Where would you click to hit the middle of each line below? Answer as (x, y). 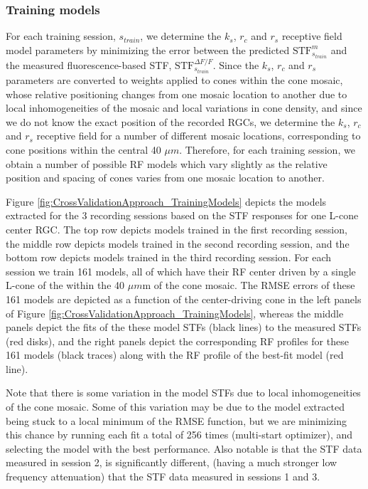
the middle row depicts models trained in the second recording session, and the (178, 243)
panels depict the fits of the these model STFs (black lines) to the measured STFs (184, 327)
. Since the (236, 64)
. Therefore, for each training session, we (267, 149)
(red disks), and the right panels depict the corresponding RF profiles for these (177, 341)
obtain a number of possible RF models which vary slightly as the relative (167, 163)
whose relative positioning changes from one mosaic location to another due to (177, 94)
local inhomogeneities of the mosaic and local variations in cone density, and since (184, 108)
